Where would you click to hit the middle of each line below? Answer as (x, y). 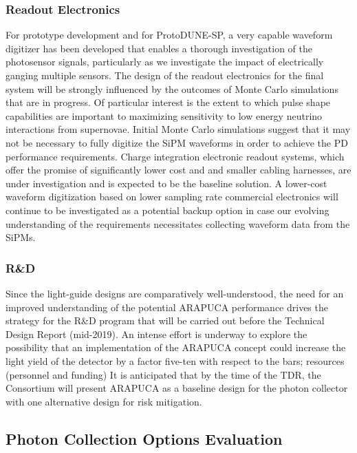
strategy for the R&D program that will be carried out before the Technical (165, 320)
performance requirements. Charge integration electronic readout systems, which (175, 156)
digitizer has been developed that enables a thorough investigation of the (159, 48)
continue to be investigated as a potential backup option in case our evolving (167, 210)
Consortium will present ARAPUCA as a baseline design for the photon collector (177, 388)
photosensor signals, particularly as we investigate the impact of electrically (165, 62)
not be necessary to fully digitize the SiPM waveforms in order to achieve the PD (177, 142)
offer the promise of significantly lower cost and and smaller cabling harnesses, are (178, 170)
